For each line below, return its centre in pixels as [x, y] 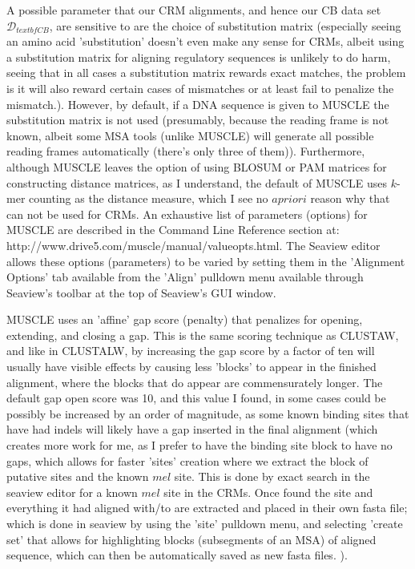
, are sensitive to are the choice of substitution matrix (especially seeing [225, 25]
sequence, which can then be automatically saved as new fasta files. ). [177, 555]
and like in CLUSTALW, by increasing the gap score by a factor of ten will [191, 351]
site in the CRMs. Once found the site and [268, 492]
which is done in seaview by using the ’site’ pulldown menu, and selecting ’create [205, 523]
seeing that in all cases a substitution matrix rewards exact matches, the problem [206, 73]
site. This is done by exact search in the [272, 476]
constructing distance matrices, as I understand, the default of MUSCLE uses [197, 182]
